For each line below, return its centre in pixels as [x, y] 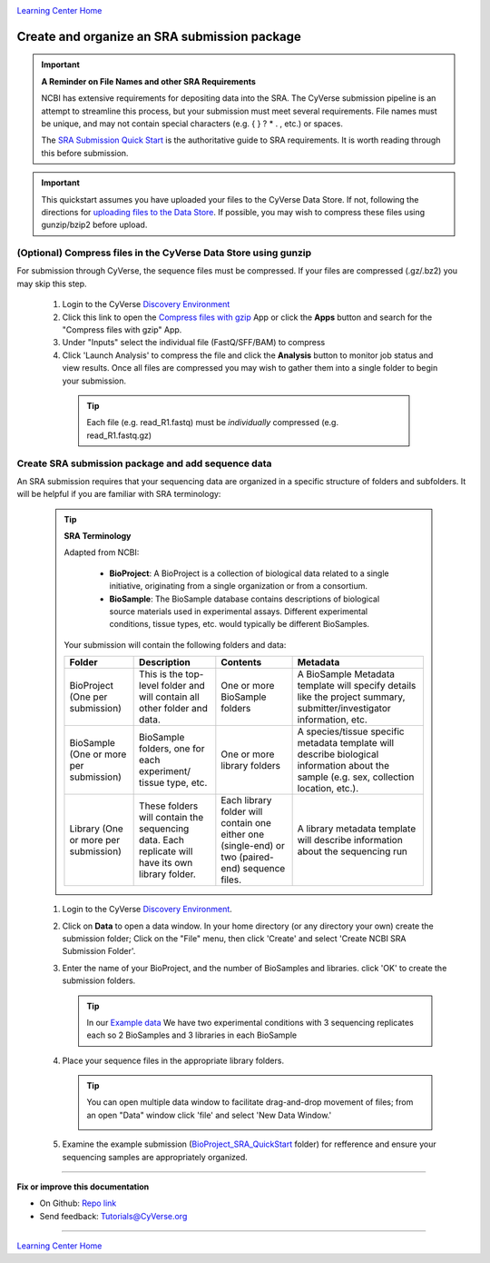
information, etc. [332, 720]
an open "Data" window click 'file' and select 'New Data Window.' [209, 1115]
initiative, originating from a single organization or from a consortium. [238, 586]
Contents [241, 662]
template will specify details [357, 686]
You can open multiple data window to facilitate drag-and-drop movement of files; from [250, 1102]
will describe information [350, 840]
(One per [88, 697]
